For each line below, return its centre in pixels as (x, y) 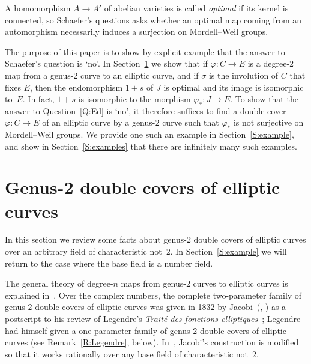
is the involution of (243, 75)
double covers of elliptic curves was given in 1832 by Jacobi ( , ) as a (161, 307)
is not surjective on (268, 122)
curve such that (191, 122)
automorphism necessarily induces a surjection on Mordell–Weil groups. (137, 32)
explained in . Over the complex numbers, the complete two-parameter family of (153, 295)
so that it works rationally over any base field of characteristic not (126, 353)
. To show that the (264, 99)
